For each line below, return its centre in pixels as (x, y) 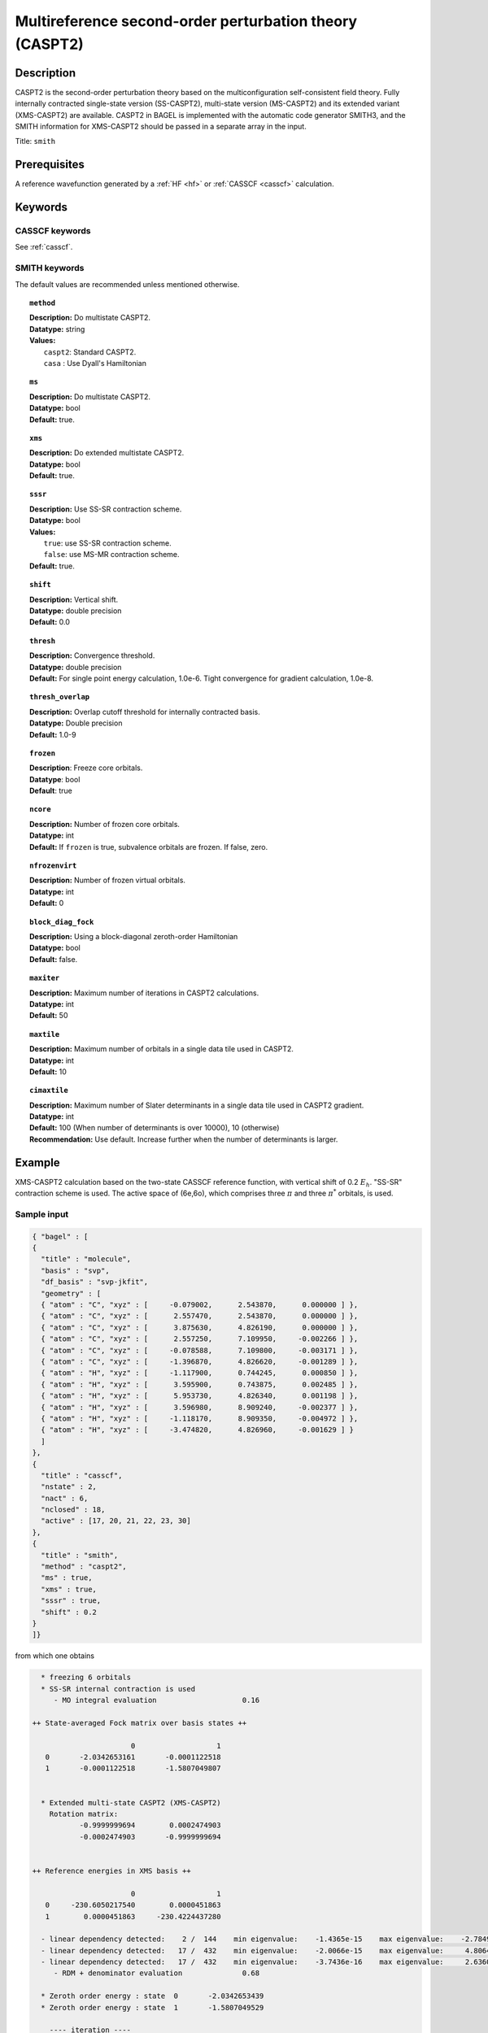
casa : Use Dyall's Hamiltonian (95, 363)
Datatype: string (57, 329)
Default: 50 (49, 1016)
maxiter (45, 978)
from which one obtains (55, 1656)
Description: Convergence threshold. (92, 655)
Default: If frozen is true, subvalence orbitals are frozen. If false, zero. (149, 847)
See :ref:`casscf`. (44, 247)
